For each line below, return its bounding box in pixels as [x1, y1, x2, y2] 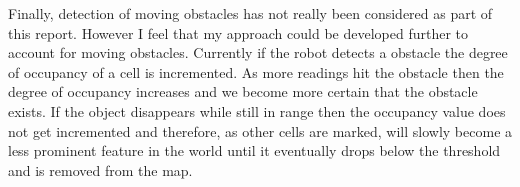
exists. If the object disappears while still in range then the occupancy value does [8, 100, 506, 121]
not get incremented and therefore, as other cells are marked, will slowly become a [8, 120, 513, 141]
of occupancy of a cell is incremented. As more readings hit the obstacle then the [8, 61, 504, 82]
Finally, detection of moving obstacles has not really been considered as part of [8, 3, 493, 23]
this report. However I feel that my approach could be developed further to [8, 22, 468, 43]
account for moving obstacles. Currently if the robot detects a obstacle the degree [8, 42, 508, 63]
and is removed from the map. [8, 159, 193, 180]
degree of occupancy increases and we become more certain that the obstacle [8, 81, 478, 102]
